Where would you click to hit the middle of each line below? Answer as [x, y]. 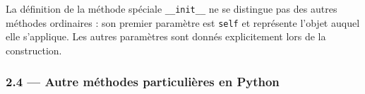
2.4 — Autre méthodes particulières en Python [143, 82]
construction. [34, 50]
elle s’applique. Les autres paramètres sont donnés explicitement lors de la [166, 36]
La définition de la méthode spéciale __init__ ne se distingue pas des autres [172, 8]
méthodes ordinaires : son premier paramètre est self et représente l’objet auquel [183, 22]
